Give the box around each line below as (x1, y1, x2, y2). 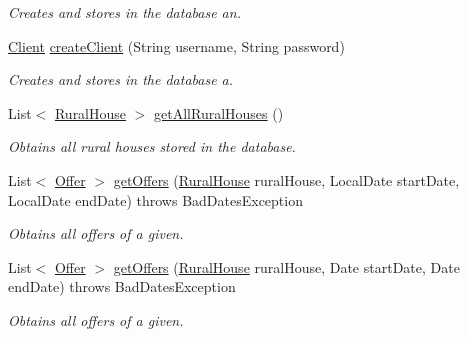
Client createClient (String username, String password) (8, 35, 345, 56)
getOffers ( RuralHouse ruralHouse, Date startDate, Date (113, 256, 460, 277)
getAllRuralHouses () (154, 102, 284, 123)
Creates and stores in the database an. (8, 2, 241, 22)
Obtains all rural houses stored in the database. (8, 136, 296, 157)
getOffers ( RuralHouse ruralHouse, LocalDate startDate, (113, 169, 460, 190)
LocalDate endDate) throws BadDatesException (8, 189, 303, 210)
